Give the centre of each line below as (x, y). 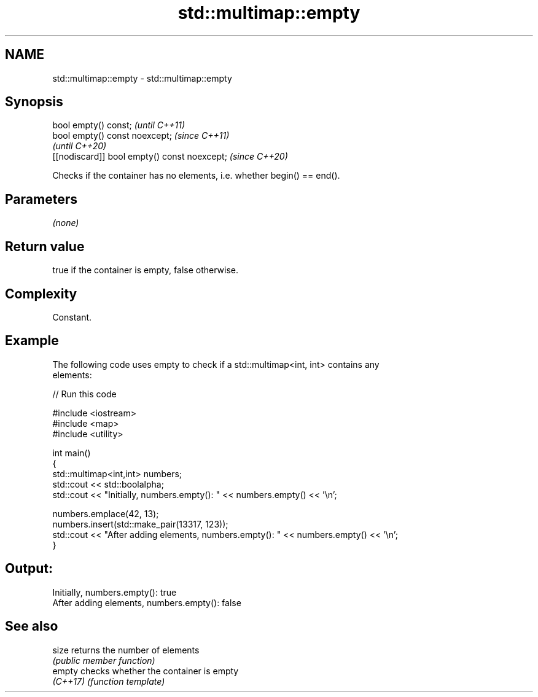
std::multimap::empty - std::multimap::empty (142, 78)
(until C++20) (80, 146)
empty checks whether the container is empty (146, 671)
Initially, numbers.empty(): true (115, 592)
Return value (45, 246)
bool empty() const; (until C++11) (119, 125)
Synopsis (34, 102)
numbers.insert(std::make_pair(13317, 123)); (140, 524)
